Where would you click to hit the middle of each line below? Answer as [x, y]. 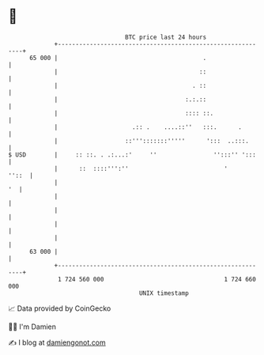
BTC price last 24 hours [166, 37]
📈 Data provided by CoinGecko [60, 308]
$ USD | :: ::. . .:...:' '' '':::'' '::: [132, 155]
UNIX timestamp [164, 293]
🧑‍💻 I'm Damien [32, 327]
